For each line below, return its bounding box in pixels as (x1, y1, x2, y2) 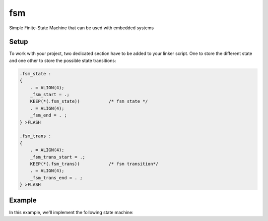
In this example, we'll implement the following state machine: (9, 209, 134, 215)
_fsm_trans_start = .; (30, 154, 85, 160)
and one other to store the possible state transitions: (9, 57, 116, 63)
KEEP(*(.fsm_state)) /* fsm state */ (30, 99, 148, 104)
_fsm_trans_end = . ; (30, 175, 83, 180)
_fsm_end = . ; (30, 112, 67, 118)
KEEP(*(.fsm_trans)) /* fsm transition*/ (30, 161, 159, 166)
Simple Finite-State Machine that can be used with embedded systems (9, 25, 154, 31)
